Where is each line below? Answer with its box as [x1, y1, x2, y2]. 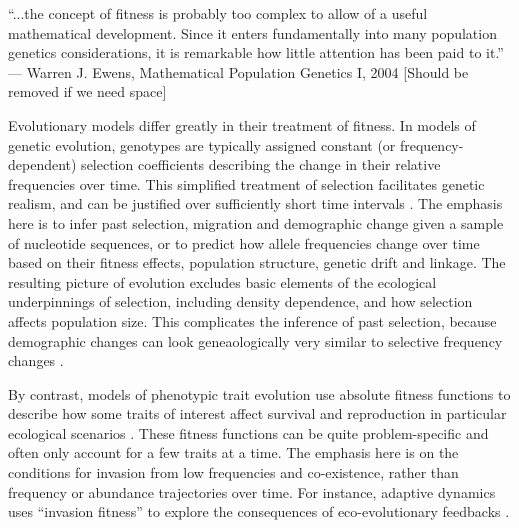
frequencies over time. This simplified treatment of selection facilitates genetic [8, 173, 485, 194]
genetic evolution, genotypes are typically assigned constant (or [8, 134, 396, 155]
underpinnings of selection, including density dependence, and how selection [8, 291, 473, 312]
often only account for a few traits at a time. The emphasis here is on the [8, 442, 459, 463]
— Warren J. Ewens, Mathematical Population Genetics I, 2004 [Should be [8, 61, 469, 82]
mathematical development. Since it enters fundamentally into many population [8, 22, 497, 43]
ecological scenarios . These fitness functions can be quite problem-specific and [8, 422, 489, 443]
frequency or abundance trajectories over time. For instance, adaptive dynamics [8, 481, 496, 502]
